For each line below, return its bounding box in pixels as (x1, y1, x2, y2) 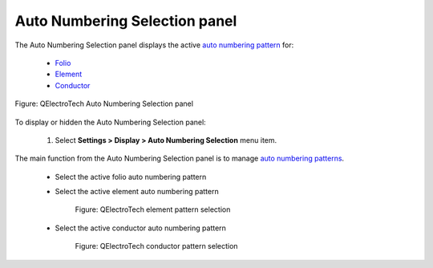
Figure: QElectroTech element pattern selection (75, 205, 231, 214)
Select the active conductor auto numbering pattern (55, 223, 226, 233)
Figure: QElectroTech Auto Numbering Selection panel (14, 99, 194, 108)
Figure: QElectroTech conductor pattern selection (75, 242, 238, 251)
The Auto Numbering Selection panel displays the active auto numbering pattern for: (14, 40, 294, 50)
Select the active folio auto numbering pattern (55, 172, 207, 181)
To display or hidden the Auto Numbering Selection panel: (14, 117, 206, 127)
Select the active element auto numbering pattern (55, 187, 220, 197)
